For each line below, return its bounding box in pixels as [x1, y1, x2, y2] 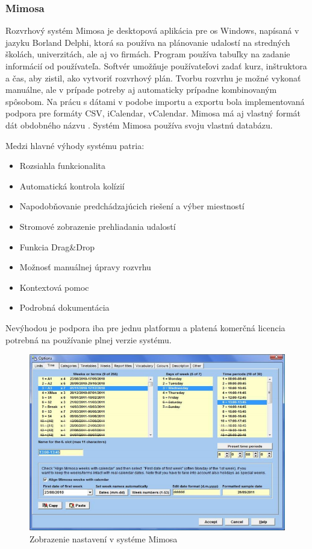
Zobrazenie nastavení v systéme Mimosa [30, 533, 178, 545]
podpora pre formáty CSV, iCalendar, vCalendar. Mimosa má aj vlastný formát [5, 107, 301, 119]
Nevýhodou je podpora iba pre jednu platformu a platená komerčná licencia [5, 321, 285, 334]
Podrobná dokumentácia [19, 301, 110, 314]
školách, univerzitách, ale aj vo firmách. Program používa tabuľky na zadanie [5, 48, 290, 60]
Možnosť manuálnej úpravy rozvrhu [19, 261, 151, 273]
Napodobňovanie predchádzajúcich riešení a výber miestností [19, 200, 245, 212]
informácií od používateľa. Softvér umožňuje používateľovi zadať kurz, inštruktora [5, 60, 307, 72]
